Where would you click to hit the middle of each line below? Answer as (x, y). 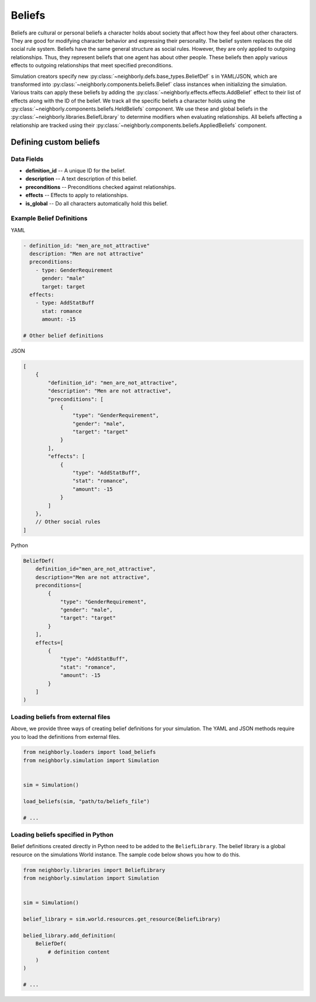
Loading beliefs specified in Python (62, 835)
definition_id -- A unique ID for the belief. (75, 171)
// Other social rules (68, 522)
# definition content (79, 952)
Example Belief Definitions (49, 218)
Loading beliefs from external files (61, 717)
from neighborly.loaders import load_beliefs (90, 752)
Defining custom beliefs (56, 142)
